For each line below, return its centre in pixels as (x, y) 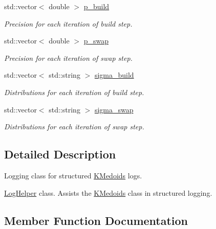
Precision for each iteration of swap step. (68, 58)
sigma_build (114, 75)
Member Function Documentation (96, 220)
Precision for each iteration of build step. (68, 23)
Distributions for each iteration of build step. (74, 92)
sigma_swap (114, 109)
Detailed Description (60, 154)
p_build (96, 6)
